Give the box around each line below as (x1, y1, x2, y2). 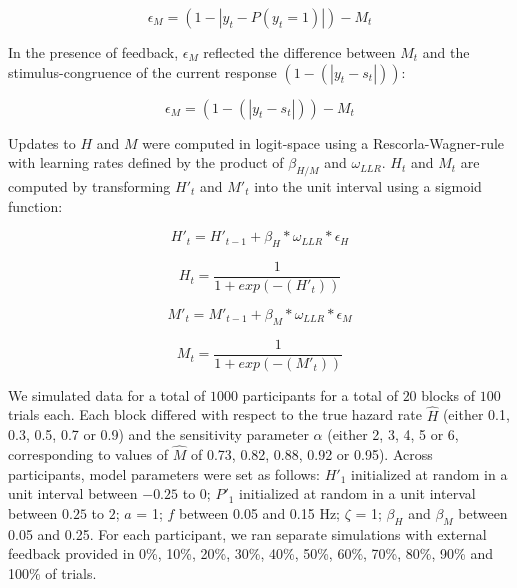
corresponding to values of (8, 444, 169, 465)
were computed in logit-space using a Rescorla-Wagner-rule (142, 132, 505, 153)
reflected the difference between (203, 42, 396, 62)
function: (8, 195, 63, 216)
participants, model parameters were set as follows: (8, 463, 321, 484)
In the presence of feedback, (8, 42, 179, 62)
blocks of (421, 384, 476, 405)
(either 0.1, (442, 404, 510, 425)
